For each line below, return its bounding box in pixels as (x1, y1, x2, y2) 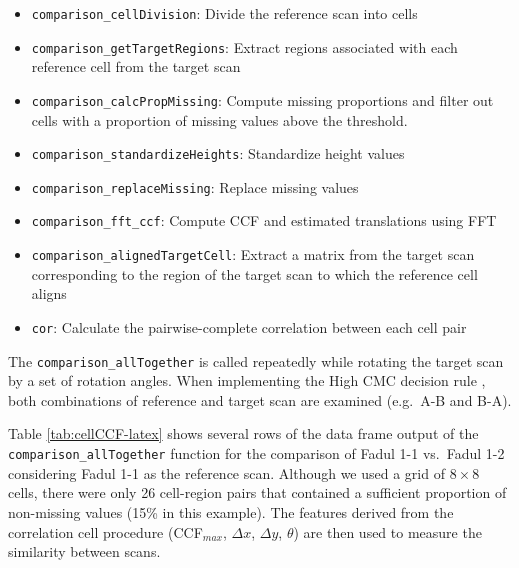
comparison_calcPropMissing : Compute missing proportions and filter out (31, 89, 494, 110)
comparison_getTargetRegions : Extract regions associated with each (31, 36, 458, 57)
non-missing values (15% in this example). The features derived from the (8, 501, 454, 522)
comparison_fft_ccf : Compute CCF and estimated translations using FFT (31, 210, 497, 231)
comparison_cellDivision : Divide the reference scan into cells (31, 3, 418, 23)
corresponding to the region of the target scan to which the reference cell (31, 263, 478, 284)
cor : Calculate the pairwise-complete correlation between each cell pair (31, 316, 467, 337)
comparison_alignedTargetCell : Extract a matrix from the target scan (31, 244, 475, 265)
